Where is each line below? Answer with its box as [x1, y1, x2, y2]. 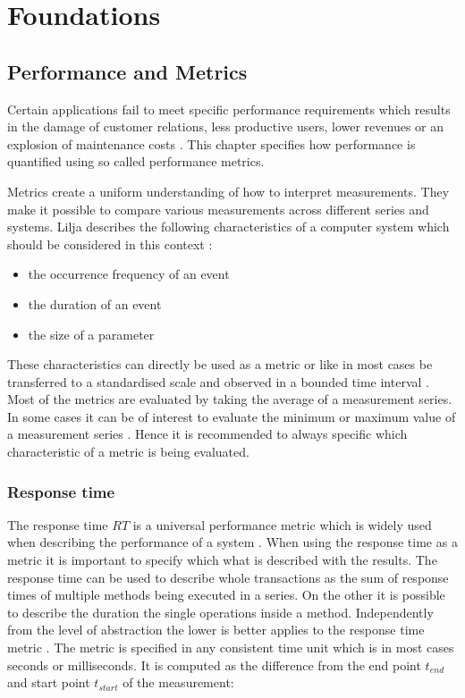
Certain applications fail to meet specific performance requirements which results [7, 99, 451, 118]
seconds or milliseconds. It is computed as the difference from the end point [7, 655, 421, 674]
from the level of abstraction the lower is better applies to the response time [7, 620, 425, 639]
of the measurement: [123, 673, 234, 692]
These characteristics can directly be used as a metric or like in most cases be [7, 355, 433, 374]
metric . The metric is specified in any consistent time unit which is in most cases [7, 638, 454, 657]
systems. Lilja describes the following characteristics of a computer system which [7, 217, 450, 236]
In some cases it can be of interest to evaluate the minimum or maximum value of [7, 407, 456, 425]
